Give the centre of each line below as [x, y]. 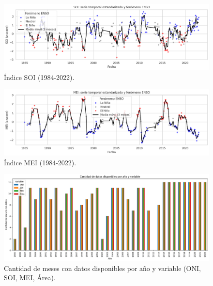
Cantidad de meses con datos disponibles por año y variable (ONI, [102, 268]
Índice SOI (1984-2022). [39, 77]
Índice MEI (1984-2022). [40, 162]
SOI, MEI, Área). [30, 278]
